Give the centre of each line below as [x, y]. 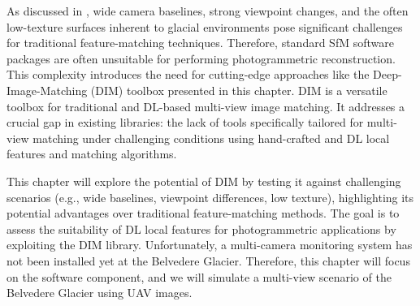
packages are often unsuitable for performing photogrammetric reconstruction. [201, 58]
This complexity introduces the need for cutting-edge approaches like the [188, 74]
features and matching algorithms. [92, 154]
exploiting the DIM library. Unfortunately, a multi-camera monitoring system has [210, 245]
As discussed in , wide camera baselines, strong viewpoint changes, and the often [208, 11]
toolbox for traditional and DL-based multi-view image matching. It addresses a [206, 106]
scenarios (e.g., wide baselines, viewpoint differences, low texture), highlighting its [210, 197]
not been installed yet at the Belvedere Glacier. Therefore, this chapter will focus [208, 260]
